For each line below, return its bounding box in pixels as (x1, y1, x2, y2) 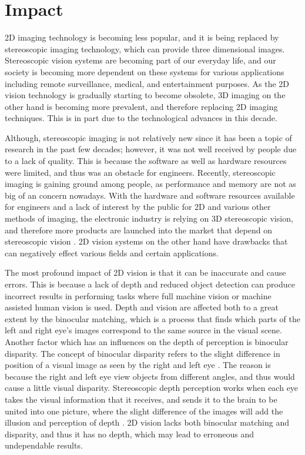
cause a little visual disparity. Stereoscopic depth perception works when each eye (5, 382, 299, 394)
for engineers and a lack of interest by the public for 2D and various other (5, 200, 271, 213)
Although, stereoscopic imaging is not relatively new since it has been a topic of (5, 131, 292, 143)
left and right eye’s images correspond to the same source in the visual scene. (5, 324, 282, 336)
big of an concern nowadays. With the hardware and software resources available (5, 189, 295, 201)
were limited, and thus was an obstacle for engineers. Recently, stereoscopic (5, 166, 276, 178)
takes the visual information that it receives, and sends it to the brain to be (5, 393, 277, 405)
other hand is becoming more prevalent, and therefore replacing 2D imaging (5, 100, 278, 112)
